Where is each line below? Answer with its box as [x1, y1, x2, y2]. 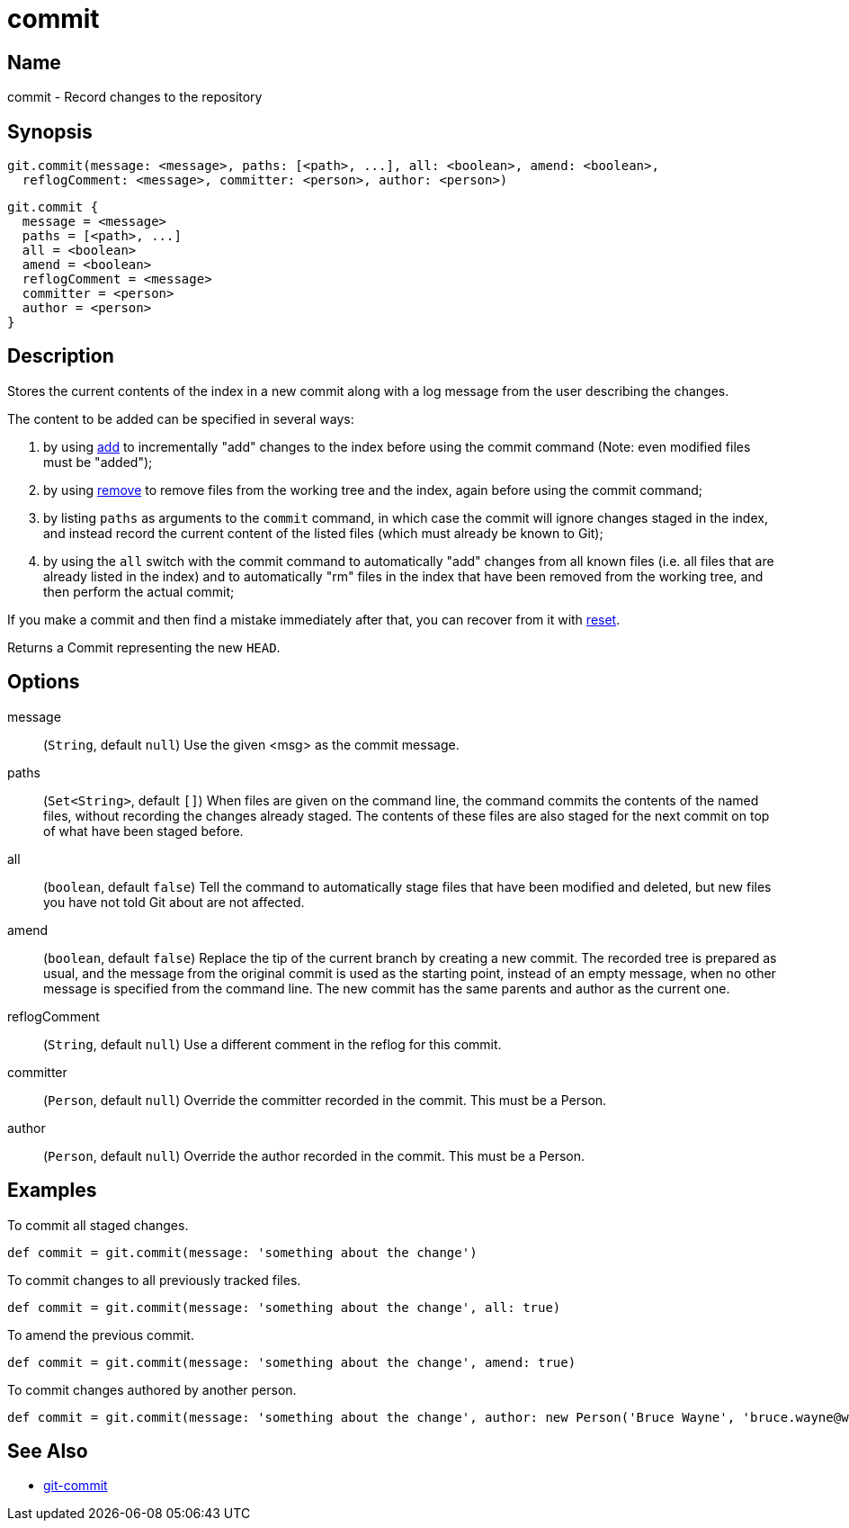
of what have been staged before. [43, 822, 244, 839]
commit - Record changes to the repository [7, 89, 263, 105]
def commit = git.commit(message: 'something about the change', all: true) [7, 1299, 561, 1315]
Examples [7, 1179, 97, 1202]
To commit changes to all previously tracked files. [7, 1272, 301, 1288]
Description [7, 345, 114, 368]
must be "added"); [43, 454, 153, 470]
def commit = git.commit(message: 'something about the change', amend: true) [7, 1354, 576, 1370]
